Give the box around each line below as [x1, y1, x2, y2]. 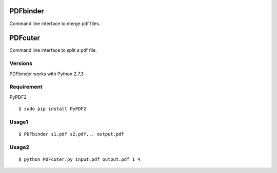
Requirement [9, 83, 43, 91]
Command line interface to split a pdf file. [9, 47, 97, 53]
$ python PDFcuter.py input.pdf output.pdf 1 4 [18, 157, 141, 162]
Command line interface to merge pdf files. [9, 20, 101, 27]
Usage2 [9, 143, 30, 150]
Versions [9, 60, 33, 67]
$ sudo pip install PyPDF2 [18, 106, 87, 112]
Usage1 [9, 118, 28, 125]
